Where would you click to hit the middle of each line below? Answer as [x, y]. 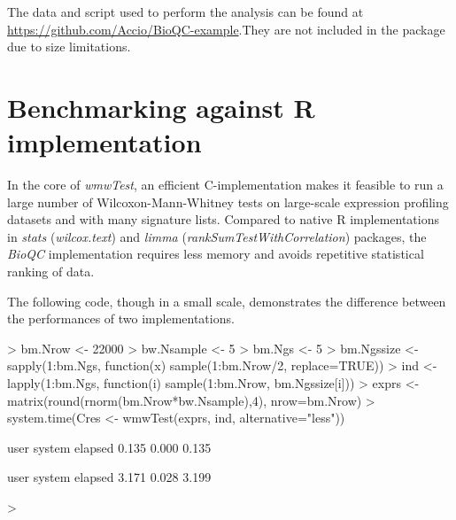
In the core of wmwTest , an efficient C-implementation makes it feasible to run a [225, 185]
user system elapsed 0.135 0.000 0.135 [109, 447]
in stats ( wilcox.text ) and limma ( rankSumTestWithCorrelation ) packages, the [217, 236]
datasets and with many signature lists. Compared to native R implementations [223, 219]
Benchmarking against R [161, 107]
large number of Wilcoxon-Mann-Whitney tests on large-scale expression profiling [228, 202]
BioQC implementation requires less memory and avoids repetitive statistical [216, 254]
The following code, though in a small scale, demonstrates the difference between [227, 301]
